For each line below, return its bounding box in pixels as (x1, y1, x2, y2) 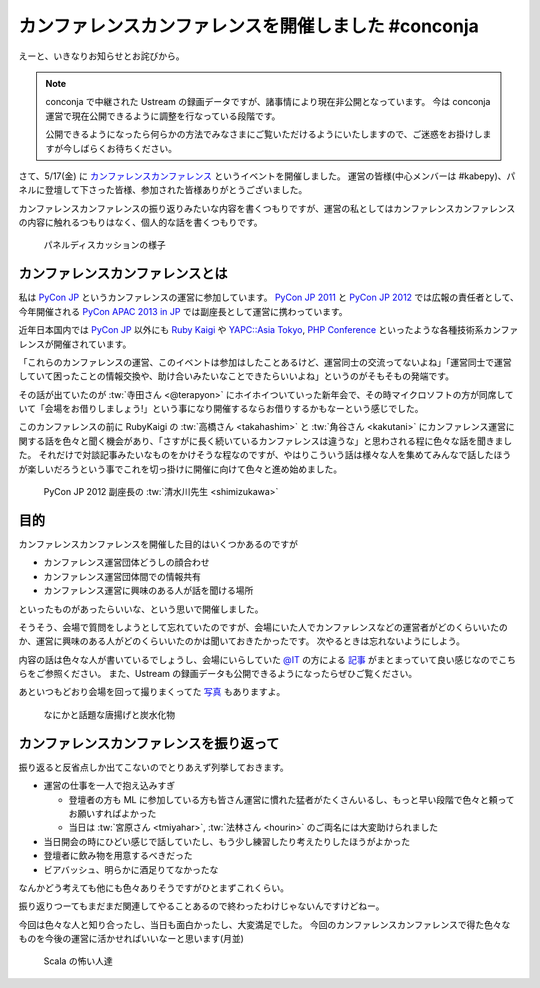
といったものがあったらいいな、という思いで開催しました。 (18, 603, 264, 615)
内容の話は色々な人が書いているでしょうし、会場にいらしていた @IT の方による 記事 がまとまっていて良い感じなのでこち (18, 653, 517, 665)
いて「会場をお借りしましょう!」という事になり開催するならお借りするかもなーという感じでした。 (18, 403, 424, 415)
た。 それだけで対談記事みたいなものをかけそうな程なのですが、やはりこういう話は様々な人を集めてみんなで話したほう (18, 449, 512, 461)
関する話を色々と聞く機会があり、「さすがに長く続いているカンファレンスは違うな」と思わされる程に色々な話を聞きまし (18, 435, 513, 447)
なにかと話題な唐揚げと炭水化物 (43, 708, 175, 720)
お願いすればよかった (68, 807, 157, 819)
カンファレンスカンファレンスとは (18, 265, 228, 282)
